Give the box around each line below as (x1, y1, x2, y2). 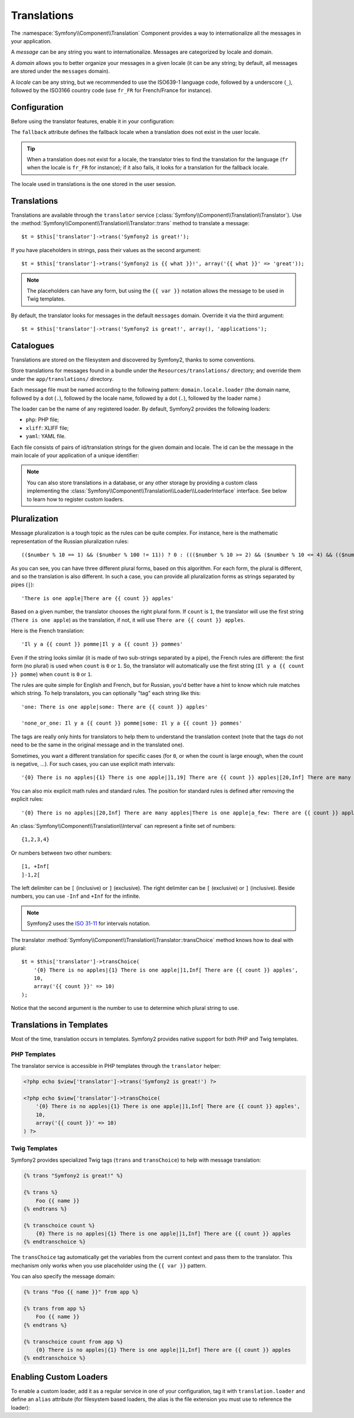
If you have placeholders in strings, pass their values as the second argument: (11, 246, 201, 253)
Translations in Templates (11, 1020, 109, 1030)
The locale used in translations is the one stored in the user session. (11, 180, 176, 187)
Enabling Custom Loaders (11, 1372, 109, 1382)
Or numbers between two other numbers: (11, 849, 112, 856)
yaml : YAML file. (25, 433, 66, 440)
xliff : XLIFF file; (25, 424, 69, 431)
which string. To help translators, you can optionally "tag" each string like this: (11, 690, 201, 697)
